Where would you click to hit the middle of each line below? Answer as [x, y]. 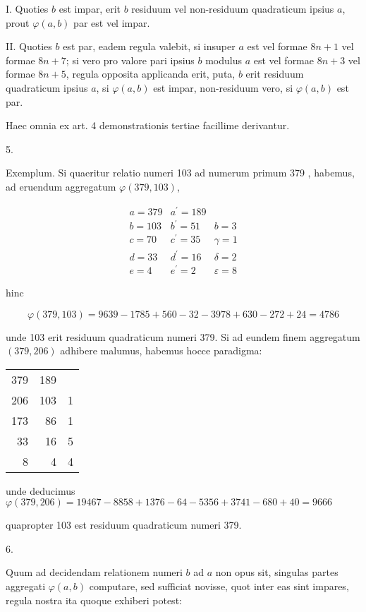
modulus [224, 60]
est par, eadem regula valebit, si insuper [149, 46]
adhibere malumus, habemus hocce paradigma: [161, 350]
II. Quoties [29, 46]
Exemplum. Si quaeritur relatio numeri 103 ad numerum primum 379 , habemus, [180, 173]
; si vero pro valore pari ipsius [130, 60]
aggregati [26, 586]
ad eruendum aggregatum [61, 186]
